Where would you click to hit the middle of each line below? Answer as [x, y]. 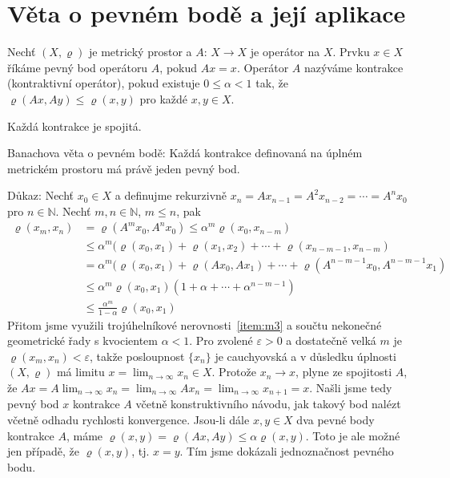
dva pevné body [335, 419]
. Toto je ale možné [353, 435]
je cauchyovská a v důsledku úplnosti [305, 356]
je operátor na [285, 52]
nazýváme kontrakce [354, 67]
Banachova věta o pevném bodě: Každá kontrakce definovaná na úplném [185, 153]
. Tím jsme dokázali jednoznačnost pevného [287, 451]
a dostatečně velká [331, 340]
